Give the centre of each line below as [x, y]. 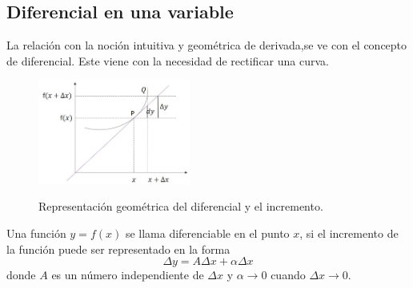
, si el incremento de [349, 233]
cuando [288, 275]
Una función [36, 233]
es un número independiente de [128, 275]
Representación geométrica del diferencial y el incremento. [181, 206]
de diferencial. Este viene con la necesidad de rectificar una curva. [168, 60]
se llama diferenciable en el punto [207, 233]
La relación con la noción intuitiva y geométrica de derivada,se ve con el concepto [207, 45]
